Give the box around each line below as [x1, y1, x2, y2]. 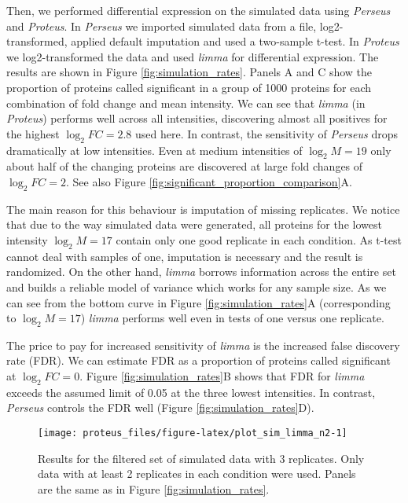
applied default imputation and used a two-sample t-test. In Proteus [71, 33, 399, 50]
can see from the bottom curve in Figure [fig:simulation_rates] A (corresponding [6, 294, 391, 310]
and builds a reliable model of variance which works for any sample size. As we [6, 278, 387, 295]
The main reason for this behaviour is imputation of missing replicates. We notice [6, 200, 400, 217]
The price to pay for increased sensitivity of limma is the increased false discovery [6, 336, 400, 353]
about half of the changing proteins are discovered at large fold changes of [6, 158, 363, 174]
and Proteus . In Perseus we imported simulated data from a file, [6, 17, 317, 34]
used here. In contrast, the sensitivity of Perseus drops [135, 125, 398, 141]
